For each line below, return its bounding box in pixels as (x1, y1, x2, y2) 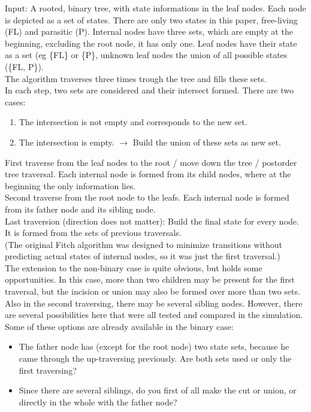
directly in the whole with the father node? (19, 395, 177, 408)
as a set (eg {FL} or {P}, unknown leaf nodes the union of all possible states (5, 49, 288, 61)
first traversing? (19, 363, 77, 376)
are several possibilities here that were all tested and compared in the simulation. (5, 308, 303, 321)
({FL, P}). (5, 60, 44, 72)
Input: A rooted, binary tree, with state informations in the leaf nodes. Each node (5, 2, 306, 14)
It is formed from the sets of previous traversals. (5, 226, 182, 239)
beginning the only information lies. (5, 179, 136, 192)
